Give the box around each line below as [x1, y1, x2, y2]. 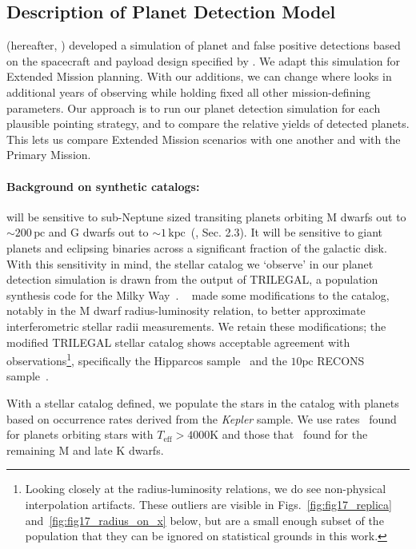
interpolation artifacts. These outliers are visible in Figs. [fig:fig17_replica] [25, 495, 392, 512]
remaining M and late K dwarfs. [6, 441, 164, 458]
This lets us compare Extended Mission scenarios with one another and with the [6, 130, 401, 147]
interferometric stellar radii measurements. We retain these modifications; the [6, 317, 386, 334]
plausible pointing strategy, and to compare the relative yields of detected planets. [6, 115, 410, 132]
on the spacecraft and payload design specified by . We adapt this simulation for [6, 52, 401, 69]
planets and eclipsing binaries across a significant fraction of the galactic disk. [6, 239, 387, 256]
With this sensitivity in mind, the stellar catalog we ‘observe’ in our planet [6, 255, 374, 272]
